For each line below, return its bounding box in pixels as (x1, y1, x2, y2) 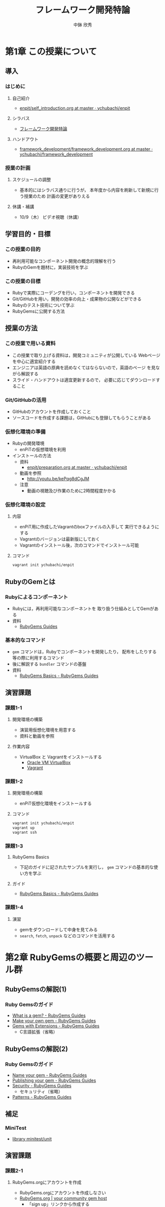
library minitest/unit (12, 1136, 52, 1142)
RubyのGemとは (5, 577, 56, 586)
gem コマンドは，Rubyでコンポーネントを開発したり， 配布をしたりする (12, 649, 157, 655)
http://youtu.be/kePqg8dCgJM (27, 476, 90, 482)
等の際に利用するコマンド (12, 655, 65, 661)
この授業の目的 (5, 246, 41, 253)
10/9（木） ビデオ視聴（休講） (19, 214, 82, 220)
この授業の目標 (5, 278, 41, 285)
